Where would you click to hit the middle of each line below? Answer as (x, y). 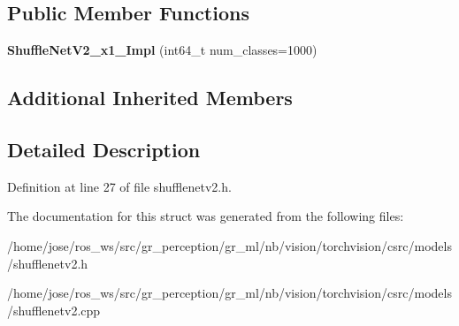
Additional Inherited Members (150, 98)
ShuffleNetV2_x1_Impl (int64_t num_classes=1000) (162, 50)
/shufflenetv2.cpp (54, 310)
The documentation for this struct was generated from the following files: (206, 216)
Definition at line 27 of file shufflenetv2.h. (119, 186)
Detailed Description (104, 149)
